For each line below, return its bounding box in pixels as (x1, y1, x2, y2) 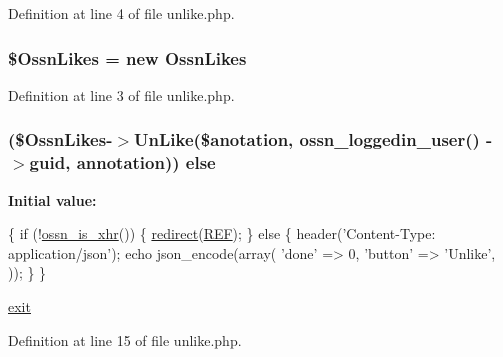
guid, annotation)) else (29, 150, 216, 175)
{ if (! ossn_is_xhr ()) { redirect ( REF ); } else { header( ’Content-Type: (8, 223, 436, 244)
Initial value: (8, 189, 97, 210)
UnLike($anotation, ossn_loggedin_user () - (134, 127, 493, 152)
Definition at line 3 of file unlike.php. (8, 84, 235, 105)
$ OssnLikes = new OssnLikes (8, 45, 247, 70)
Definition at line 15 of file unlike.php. (8, 329, 242, 350)
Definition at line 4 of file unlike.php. (8, 3, 235, 23)
